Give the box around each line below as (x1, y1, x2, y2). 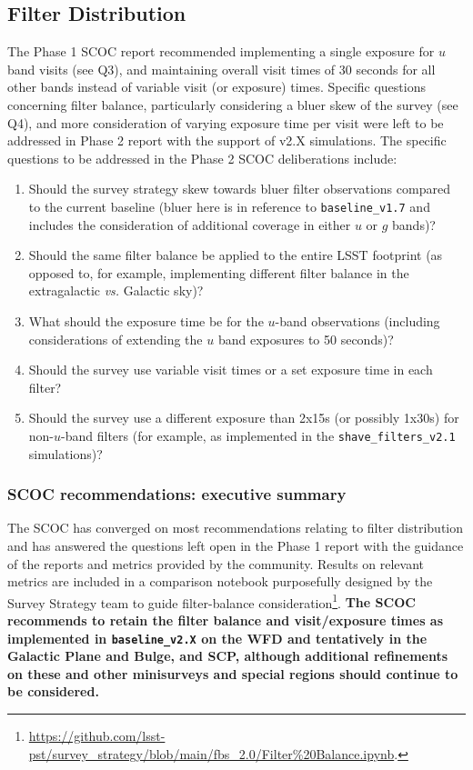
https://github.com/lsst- (28, 726, 166, 745)
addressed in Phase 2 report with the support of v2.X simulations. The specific (7, 131, 447, 150)
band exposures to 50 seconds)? (217, 329, 394, 348)
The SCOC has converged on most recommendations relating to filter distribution (7, 518, 464, 537)
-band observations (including (275, 311, 440, 330)
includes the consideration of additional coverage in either (28, 215, 351, 234)
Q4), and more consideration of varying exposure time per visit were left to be (7, 113, 444, 132)
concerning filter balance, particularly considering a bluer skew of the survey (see (7, 95, 458, 114)
